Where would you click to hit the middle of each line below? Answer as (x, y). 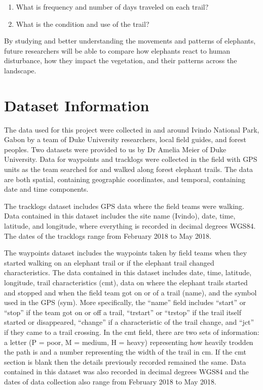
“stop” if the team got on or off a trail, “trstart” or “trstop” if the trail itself (123, 312)
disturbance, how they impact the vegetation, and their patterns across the (121, 60)
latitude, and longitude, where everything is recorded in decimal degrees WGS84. (130, 226)
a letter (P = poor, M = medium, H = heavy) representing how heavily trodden (129, 342)
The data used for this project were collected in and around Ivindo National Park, (132, 129)
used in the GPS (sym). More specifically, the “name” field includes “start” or (125, 302)
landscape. (20, 70)
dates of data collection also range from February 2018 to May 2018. (110, 381)
